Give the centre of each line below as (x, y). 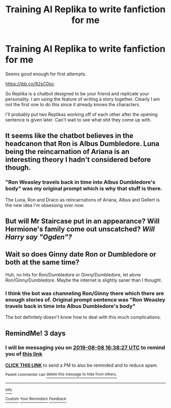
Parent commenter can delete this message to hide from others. (61, 374)
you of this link (24, 354)
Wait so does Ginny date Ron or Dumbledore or (81, 254)
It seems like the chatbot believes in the (69, 136)
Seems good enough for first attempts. (46, 74)
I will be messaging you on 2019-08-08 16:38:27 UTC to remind (85, 348)
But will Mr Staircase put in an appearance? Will (82, 221)
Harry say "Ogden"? (39, 237)
